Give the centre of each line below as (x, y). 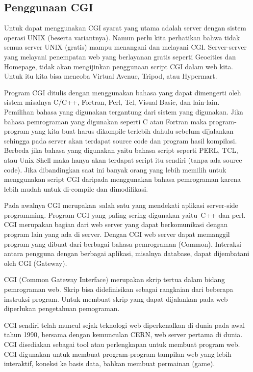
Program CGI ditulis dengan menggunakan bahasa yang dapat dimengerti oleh (123, 92)
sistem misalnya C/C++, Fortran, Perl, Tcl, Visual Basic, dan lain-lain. (112, 102)
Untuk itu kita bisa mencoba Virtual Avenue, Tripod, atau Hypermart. (111, 76)
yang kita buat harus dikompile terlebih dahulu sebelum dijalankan (133, 131)
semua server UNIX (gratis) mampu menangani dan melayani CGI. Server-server (125, 47)
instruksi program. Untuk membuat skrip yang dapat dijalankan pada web (116, 299)
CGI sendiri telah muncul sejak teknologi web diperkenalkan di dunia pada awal (125, 325)
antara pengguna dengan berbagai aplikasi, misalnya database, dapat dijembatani (127, 253)
